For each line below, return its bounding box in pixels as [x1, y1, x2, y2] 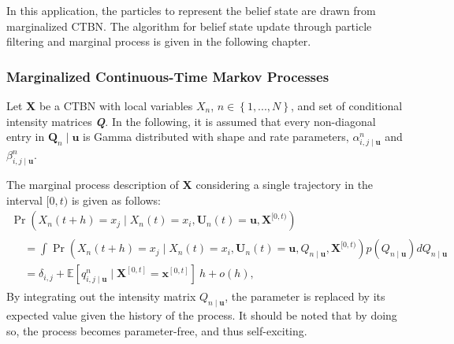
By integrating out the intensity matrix [6, 288, 196, 305]
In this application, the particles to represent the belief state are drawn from [6, 2, 376, 18]
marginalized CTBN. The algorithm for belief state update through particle [6, 17, 372, 34]
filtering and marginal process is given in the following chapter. [6, 33, 311, 50]
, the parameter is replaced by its [225, 288, 385, 305]
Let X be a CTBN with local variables [6, 98, 193, 113]
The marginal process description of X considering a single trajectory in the [6, 176, 374, 193]
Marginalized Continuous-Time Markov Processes [6, 66, 329, 86]
